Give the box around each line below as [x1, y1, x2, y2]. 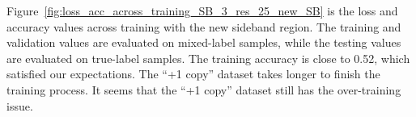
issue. [6, 97, 33, 114]
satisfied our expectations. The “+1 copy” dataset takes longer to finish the [6, 65, 380, 82]
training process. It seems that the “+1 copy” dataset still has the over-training [6, 81, 401, 98]
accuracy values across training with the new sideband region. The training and [6, 18, 401, 35]
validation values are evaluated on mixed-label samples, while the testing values [6, 34, 401, 51]
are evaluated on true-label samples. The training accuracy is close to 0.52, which [6, 49, 410, 66]
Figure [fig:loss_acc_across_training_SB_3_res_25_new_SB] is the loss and [6, 2, 398, 19]
